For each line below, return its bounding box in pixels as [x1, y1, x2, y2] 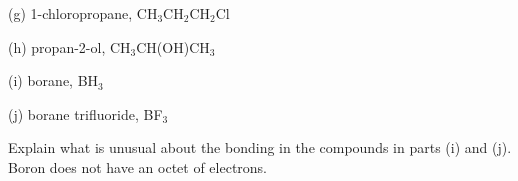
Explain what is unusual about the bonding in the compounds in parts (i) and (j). [8, 137, 512, 158]
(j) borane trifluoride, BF [8, 103, 163, 124]
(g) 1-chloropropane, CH [8, 3, 158, 23]
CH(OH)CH [136, 36, 210, 57]
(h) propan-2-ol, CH [8, 36, 131, 57]
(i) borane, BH [8, 70, 99, 91]
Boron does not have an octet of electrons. [8, 156, 268, 177]
